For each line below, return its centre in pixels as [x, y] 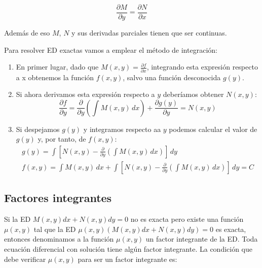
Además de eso [27, 33]
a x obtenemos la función [55, 77]
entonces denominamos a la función [59, 239]
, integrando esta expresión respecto [202, 67]
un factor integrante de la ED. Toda [202, 239]
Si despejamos [38, 129]
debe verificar [25, 259]
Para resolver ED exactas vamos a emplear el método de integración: [111, 49]
